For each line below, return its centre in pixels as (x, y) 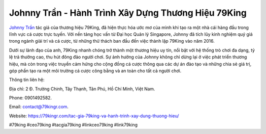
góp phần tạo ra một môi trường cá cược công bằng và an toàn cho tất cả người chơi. (95, 71)
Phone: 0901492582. (30, 98)
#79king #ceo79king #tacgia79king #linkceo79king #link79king (73, 125)
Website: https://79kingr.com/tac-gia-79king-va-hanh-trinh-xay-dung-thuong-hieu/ (94, 116)
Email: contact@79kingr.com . (39, 107)
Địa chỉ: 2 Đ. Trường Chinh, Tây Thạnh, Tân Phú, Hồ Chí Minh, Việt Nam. (82, 89)
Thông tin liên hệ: (27, 80)
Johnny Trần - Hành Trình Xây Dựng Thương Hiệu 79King (128, 13)
